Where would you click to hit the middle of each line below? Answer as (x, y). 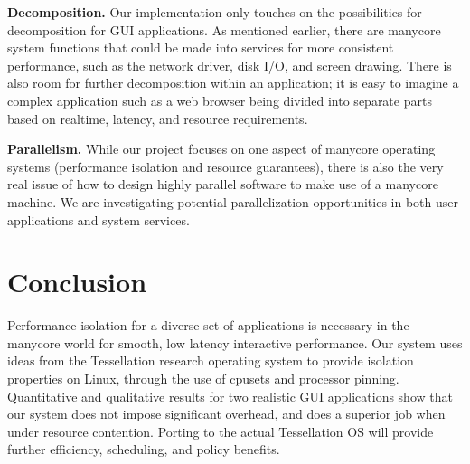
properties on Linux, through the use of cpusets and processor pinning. (203, 379)
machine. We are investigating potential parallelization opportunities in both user (233, 201)
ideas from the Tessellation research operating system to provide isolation (211, 360)
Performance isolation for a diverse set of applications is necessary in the (208, 325)
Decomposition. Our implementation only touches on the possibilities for (215, 12)
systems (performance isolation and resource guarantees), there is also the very (226, 166)
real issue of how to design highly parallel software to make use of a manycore (223, 184)
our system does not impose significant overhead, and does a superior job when (226, 414)
